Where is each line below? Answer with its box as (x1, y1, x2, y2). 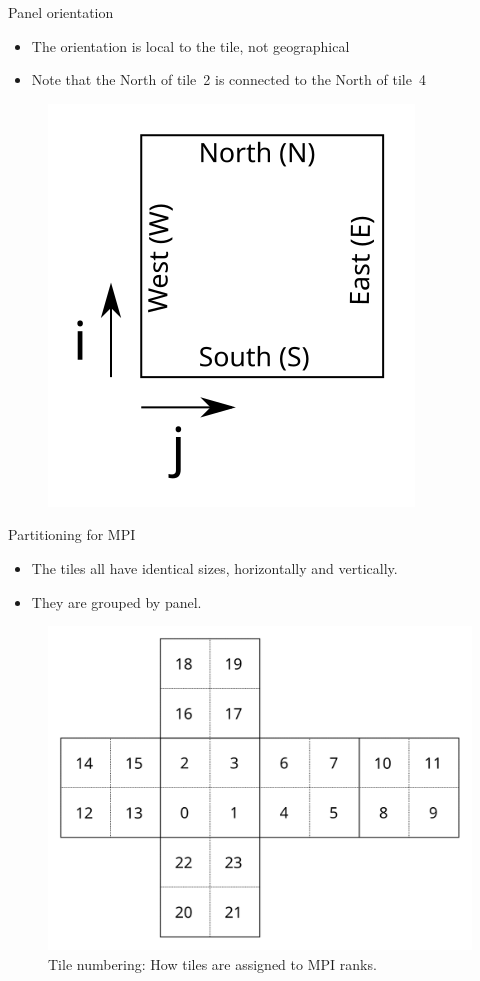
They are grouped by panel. (31, 591, 202, 612)
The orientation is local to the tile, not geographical (31, 35, 350, 56)
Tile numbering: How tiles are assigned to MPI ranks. (48, 953, 377, 974)
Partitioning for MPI (8, 524, 136, 545)
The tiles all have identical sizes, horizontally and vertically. (31, 557, 398, 578)
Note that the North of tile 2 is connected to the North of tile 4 (31, 69, 426, 90)
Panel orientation (8, 2, 114, 22)
